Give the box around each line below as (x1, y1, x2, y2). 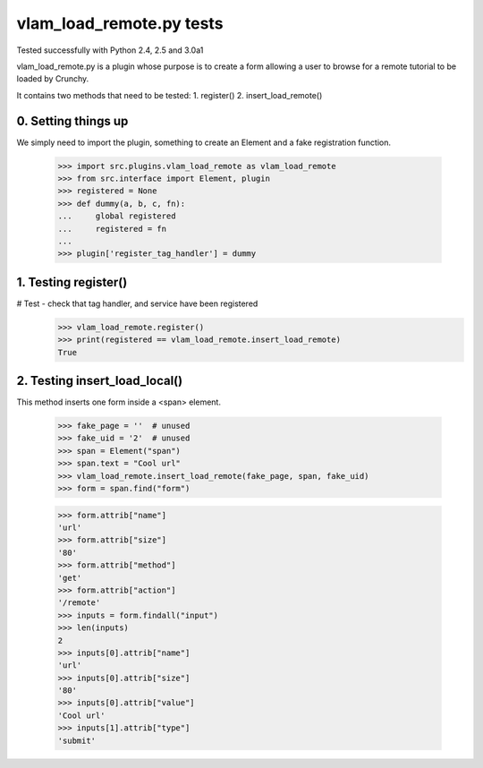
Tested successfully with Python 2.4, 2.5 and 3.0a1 (16, 45, 204, 55)
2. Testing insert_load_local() (16, 373, 183, 388)
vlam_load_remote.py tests (16, 13, 224, 33)
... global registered (57, 211, 176, 221)
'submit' (57, 735, 97, 746)
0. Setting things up (16, 113, 129, 129)
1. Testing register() (16, 274, 128, 290)
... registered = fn (57, 224, 167, 234)
